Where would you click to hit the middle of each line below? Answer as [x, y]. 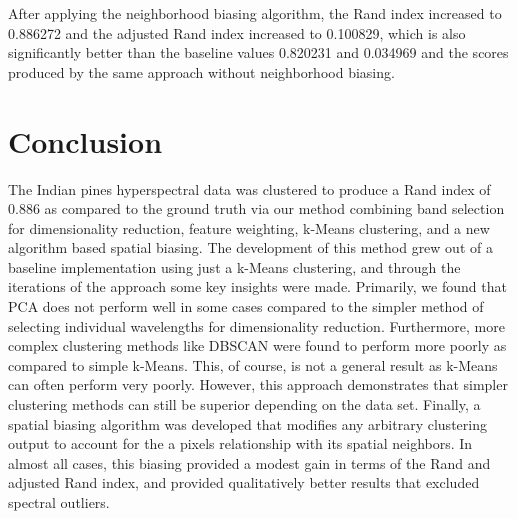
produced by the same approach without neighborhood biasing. [201, 71]
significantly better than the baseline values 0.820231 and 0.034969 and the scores [258, 52]
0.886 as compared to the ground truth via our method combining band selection [256, 208]
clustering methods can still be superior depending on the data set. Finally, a [244, 404]
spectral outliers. [59, 502]
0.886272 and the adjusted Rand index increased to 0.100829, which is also [237, 32]
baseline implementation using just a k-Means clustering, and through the [234, 266]
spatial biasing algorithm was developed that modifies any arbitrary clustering [247, 423]
